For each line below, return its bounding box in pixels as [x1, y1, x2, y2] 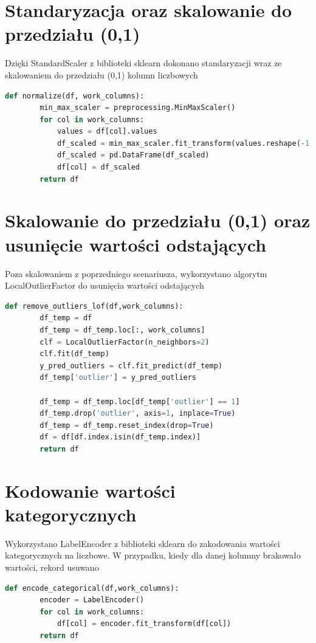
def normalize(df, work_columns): [5, 91, 145, 100]
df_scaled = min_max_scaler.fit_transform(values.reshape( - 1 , [57, 139, 314, 148]
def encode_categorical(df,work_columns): [5, 583, 179, 593]
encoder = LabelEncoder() [39, 596, 145, 605]
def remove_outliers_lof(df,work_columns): [5, 301, 184, 311]
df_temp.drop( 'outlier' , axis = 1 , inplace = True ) [39, 409, 236, 418]
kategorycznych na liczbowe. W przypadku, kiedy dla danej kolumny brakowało [5, 549, 301, 562]
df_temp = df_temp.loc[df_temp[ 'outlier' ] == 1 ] [39, 397, 240, 406]
